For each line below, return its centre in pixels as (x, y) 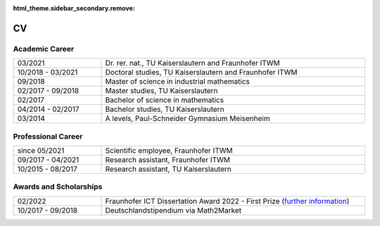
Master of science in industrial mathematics (177, 82)
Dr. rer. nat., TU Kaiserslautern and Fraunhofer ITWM (193, 63)
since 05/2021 (41, 150)
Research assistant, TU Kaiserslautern (168, 169)
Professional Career (48, 136)
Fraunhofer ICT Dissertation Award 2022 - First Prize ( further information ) (227, 201)
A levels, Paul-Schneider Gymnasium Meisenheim (188, 118)
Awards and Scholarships (58, 187)
